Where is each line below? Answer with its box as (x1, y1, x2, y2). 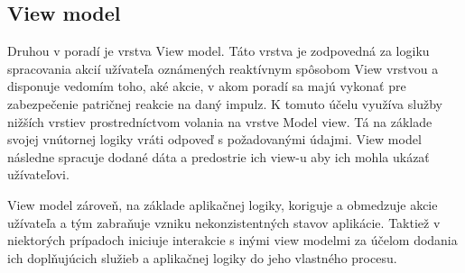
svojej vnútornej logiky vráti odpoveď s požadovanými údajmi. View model (7, 130, 422, 149)
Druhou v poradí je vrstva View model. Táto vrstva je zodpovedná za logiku (7, 41, 430, 60)
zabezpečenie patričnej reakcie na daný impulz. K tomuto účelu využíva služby (7, 94, 442, 113)
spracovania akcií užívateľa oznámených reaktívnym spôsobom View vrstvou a (7, 59, 439, 77)
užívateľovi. (7, 165, 70, 184)
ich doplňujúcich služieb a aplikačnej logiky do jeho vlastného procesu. (7, 248, 397, 267)
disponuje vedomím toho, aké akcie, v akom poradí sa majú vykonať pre (7, 77, 406, 96)
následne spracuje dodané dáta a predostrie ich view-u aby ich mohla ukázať (7, 147, 430, 166)
